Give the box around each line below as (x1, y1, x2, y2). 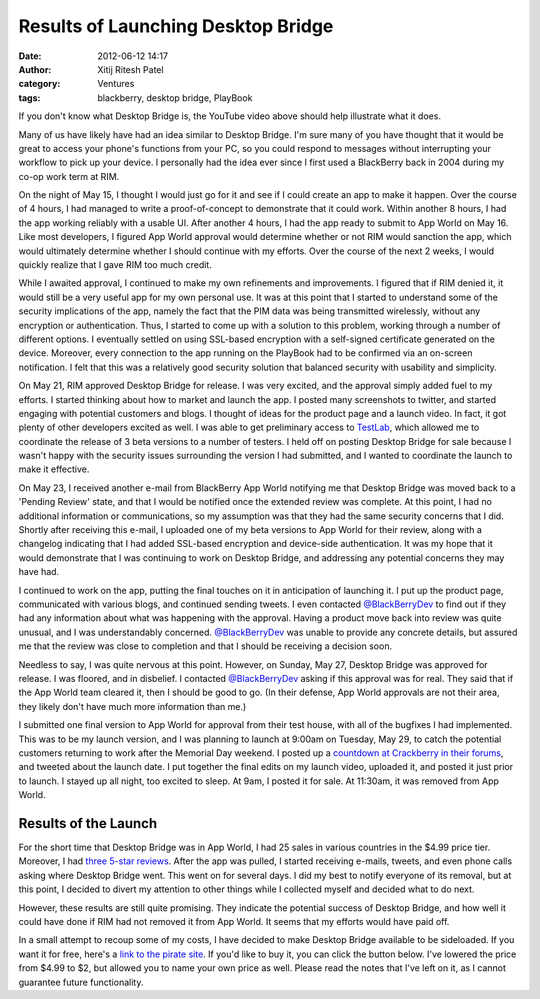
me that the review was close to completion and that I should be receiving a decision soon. (18, 640, 393, 652)
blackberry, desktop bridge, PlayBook (97, 91, 253, 104)
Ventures (97, 78, 135, 90)
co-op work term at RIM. (18, 170, 120, 182)
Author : (18, 63, 52, 75)
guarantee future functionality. (18, 976, 144, 988)
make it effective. (18, 463, 90, 475)
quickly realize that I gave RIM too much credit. (18, 259, 212, 271)
